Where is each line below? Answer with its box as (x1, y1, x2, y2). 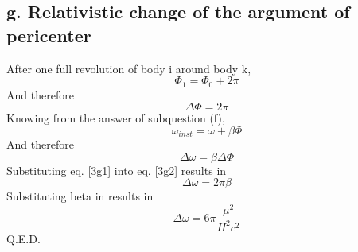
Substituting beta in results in (6, 188, 154, 204)
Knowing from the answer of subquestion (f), (6, 110, 225, 126)
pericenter (6, 22, 91, 47)
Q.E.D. (6, 230, 41, 246)
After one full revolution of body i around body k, (6, 60, 251, 76)
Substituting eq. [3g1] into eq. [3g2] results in (6, 161, 227, 178)
